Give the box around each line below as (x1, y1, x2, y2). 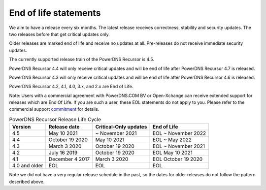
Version (12, 124, 31, 130)
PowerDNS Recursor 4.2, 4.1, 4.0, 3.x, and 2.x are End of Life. (9, 84, 133, 90)
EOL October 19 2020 (152, 156, 203, 162)
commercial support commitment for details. (9, 106, 100, 112)
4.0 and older (12, 162, 43, 169)
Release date (48, 124, 80, 130)
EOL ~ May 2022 (152, 136, 192, 143)
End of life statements (9, 7, 101, 18)
